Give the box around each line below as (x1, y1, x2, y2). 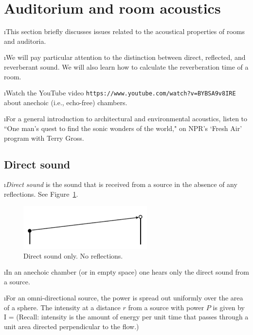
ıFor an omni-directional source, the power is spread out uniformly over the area (4, 293, 243, 303)
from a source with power (128, 302, 204, 312)
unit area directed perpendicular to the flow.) (4, 321, 139, 332)
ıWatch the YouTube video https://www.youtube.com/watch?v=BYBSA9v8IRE (4, 88, 236, 98)
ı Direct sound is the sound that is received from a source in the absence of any (4, 179, 237, 189)
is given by (213, 302, 245, 312)
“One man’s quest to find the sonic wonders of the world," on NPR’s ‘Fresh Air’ (4, 123, 242, 133)
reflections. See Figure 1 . (4, 188, 78, 199)
